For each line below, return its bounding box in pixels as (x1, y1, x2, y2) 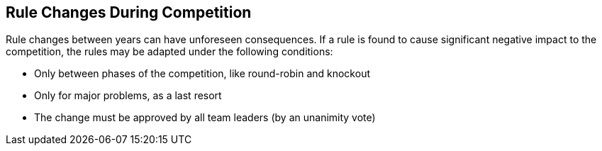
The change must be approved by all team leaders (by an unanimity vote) (34, 111, 376, 124)
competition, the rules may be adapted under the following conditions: (6, 45, 333, 58)
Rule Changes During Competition (6, 4, 252, 21)
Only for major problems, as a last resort (34, 89, 222, 102)
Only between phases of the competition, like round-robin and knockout (34, 67, 370, 80)
